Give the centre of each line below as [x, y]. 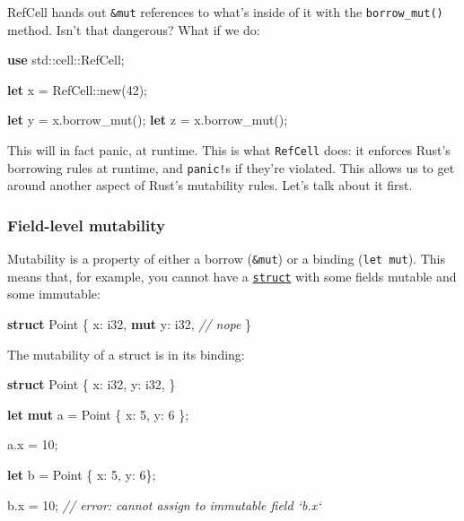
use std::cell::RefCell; [66, 60]
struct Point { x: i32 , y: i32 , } [92, 384]
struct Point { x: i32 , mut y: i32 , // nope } [130, 324]
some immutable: [54, 294]
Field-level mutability [86, 225]
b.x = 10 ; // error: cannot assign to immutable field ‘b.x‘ [164, 504]
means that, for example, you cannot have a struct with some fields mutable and [232, 276]
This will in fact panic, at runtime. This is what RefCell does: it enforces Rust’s [229, 150]
